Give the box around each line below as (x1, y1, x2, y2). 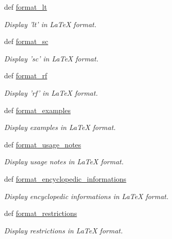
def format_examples (4, 104, 71, 115)
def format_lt (4, 2, 47, 12)
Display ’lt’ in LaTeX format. (4, 18, 97, 29)
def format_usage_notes (4, 139, 81, 149)
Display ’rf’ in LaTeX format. (4, 87, 98, 98)
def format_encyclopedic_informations (4, 173, 126, 184)
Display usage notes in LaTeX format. (4, 156, 124, 167)
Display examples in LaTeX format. (4, 122, 116, 133)
